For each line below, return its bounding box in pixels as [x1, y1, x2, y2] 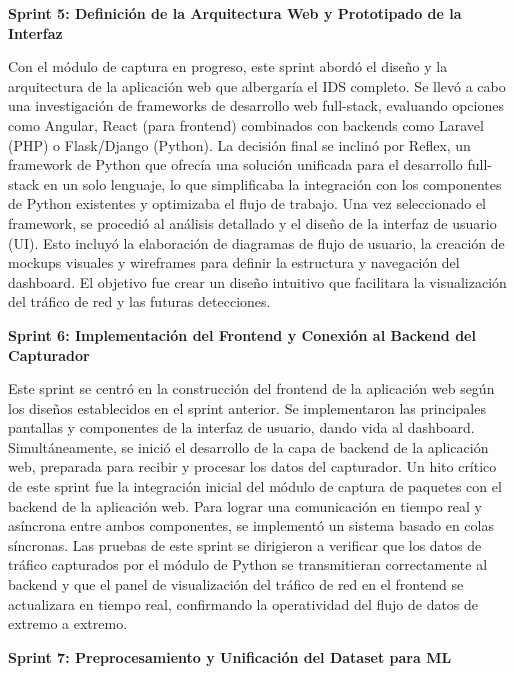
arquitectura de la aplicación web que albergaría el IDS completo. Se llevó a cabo [8, 75, 506, 96]
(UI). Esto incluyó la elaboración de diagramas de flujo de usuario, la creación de [8, 232, 505, 253]
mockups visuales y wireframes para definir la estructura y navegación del [8, 252, 460, 273]
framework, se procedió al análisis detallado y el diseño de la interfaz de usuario [8, 212, 497, 233]
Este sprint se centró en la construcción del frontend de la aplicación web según [8, 378, 495, 399]
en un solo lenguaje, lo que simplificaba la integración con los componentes [43, 173, 502, 194]
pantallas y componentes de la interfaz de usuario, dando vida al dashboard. [8, 417, 475, 438]
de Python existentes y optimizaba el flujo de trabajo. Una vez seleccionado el [8, 193, 487, 214]
